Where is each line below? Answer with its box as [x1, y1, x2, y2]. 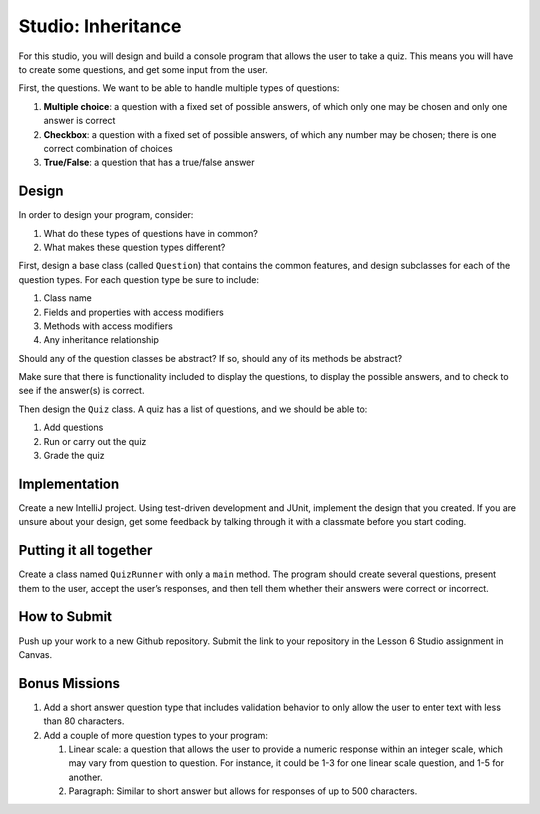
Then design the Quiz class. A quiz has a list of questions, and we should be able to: [18, 403, 368, 415]
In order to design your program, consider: [18, 209, 194, 221]
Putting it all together [18, 542, 153, 559]
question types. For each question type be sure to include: [18, 273, 260, 285]
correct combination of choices [43, 142, 174, 154]
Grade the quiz [43, 450, 105, 462]
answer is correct [43, 115, 116, 127]
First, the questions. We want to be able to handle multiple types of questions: [18, 82, 340, 94]
